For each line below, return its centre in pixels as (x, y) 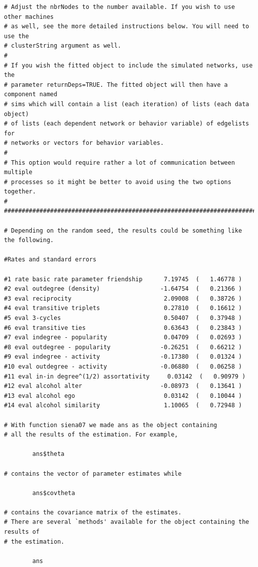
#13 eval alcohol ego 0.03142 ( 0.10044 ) (123, 396)
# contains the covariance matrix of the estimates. (93, 512)
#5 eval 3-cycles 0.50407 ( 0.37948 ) (123, 318)
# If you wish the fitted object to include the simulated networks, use (129, 65)
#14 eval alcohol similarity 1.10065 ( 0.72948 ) (123, 406)
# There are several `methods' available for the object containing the (127, 522)
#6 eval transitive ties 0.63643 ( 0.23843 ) (123, 328)
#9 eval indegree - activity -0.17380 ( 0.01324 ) (123, 357)
